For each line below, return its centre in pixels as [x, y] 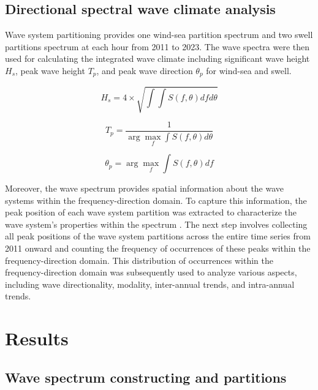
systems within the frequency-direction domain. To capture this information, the [156, 200]
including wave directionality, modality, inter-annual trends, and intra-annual [150, 284]
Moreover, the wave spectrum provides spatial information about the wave [145, 188]
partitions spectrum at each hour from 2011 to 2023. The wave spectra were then [157, 46]
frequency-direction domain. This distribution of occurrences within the [139, 260]
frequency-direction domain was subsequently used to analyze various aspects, [151, 272]
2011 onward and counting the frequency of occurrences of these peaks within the [158, 248]
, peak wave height [50, 70]
